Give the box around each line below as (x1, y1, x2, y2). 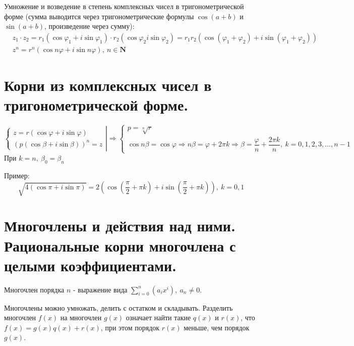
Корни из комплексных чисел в (4, 75, 212, 95)
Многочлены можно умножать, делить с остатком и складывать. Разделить (4, 302, 233, 313)
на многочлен (60, 312, 102, 323)
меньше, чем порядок (184, 322, 250, 332)
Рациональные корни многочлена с (4, 235, 236, 256)
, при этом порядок (100, 322, 160, 332)
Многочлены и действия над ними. (4, 215, 235, 236)
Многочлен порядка (4, 284, 65, 294)
